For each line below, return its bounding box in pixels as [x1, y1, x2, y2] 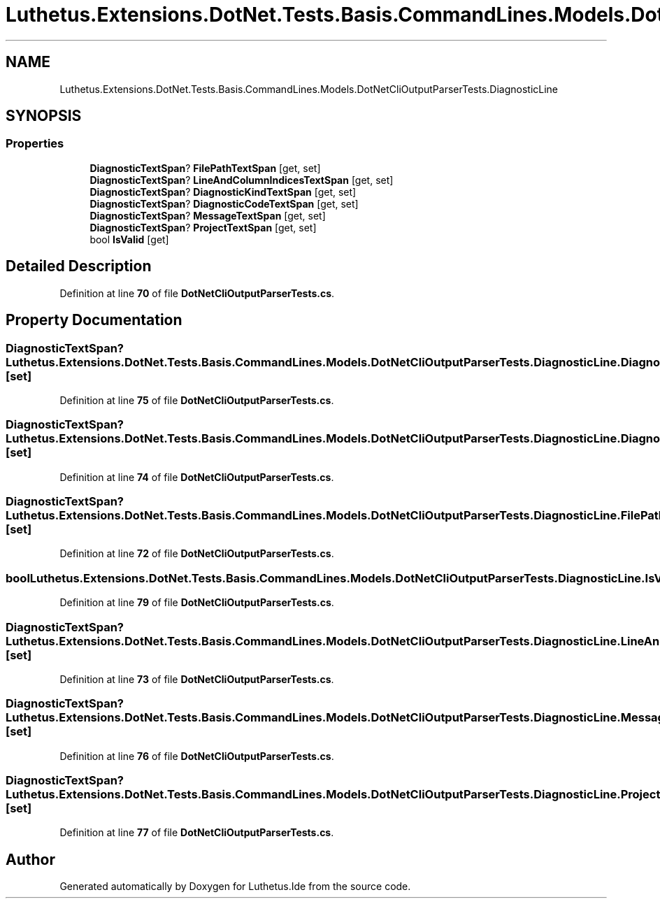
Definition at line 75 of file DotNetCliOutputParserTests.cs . [59, 394, 334, 406]
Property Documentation [6, 311, 182, 329]
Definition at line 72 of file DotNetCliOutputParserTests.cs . [59, 547, 334, 560]
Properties [6, 136, 64, 151]
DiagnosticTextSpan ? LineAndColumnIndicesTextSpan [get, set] [89, 173, 394, 186]
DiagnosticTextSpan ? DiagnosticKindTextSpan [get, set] [89, 185, 357, 198]
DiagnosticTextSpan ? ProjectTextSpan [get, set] [89, 221, 317, 234]
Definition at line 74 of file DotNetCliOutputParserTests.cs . [59, 471, 334, 483]
